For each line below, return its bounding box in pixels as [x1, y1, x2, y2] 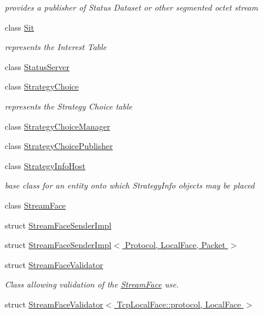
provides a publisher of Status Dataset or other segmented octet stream [5, 1, 258, 13]
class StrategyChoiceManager [5, 120, 111, 132]
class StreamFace [5, 199, 66, 211]
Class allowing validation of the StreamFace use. [5, 278, 179, 290]
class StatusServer [5, 60, 69, 72]
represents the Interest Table [5, 41, 107, 53]
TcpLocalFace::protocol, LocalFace [116, 298, 241, 310]
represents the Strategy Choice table [5, 100, 132, 112]
